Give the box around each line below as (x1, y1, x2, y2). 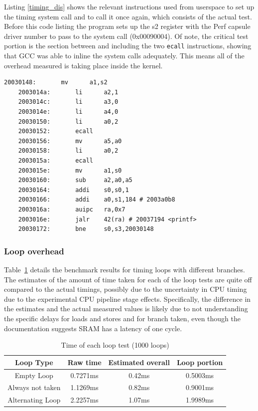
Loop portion (176, 357, 223, 367)
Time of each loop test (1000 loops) (61, 340, 169, 350)
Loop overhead (4, 244, 64, 257)
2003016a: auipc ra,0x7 (18, 205, 126, 213)
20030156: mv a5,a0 (18, 137, 122, 145)
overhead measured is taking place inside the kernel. (4, 60, 163, 70)
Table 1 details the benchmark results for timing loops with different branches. (4, 264, 245, 274)
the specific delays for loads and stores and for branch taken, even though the (4, 313, 241, 323)
